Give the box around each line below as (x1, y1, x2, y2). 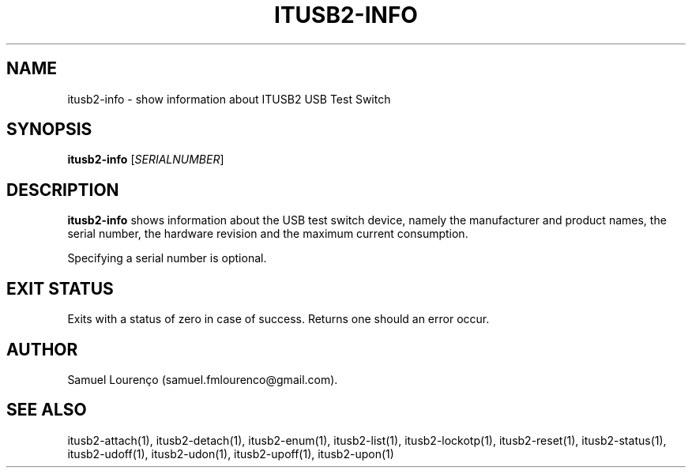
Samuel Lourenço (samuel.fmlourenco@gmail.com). (67, 372, 338, 386)
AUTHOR (6, 339, 78, 359)
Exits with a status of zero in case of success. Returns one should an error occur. (67, 312, 490, 326)
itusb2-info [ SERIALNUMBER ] (67, 152, 224, 167)
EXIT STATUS (6, 278, 114, 299)
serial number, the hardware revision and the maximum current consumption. (67, 227, 468, 241)
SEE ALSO (6, 400, 87, 420)
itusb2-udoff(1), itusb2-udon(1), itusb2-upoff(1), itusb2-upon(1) (67, 446, 394, 461)
